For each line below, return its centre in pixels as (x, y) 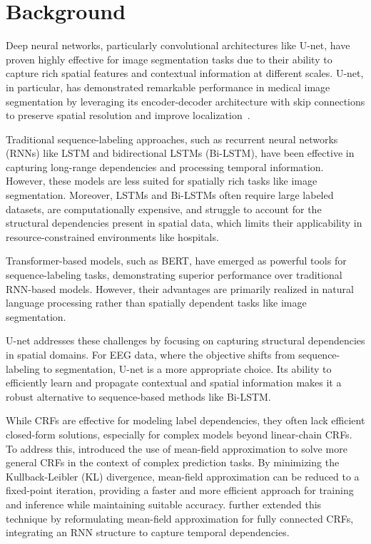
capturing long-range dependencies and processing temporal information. (165, 166)
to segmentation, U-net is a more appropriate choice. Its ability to (187, 368)
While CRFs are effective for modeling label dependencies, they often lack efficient (185, 420)
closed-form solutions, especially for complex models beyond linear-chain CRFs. (179, 434)
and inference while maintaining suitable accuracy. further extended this (164, 504)
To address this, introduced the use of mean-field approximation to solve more (177, 448)
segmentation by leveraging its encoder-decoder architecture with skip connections (185, 101)
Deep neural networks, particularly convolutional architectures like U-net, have (178, 45)
